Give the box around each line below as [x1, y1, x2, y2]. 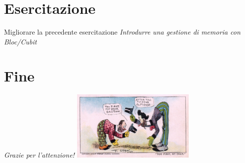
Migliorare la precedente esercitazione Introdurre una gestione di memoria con [4, 27, 241, 37]
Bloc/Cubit [4, 36, 37, 46]
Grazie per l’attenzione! [4, 150, 75, 160]
